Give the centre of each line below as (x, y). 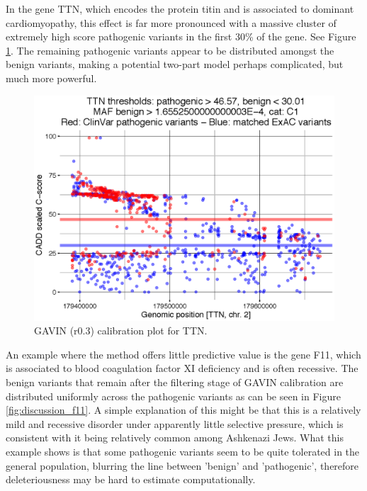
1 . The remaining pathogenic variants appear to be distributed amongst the (170, 50)
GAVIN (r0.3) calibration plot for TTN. (121, 331)
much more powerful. (51, 78)
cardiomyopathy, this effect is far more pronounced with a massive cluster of (171, 22)
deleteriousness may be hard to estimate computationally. (131, 479)
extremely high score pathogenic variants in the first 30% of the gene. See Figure (181, 36)
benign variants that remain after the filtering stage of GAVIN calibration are (175, 382)
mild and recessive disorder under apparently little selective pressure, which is (175, 423)
